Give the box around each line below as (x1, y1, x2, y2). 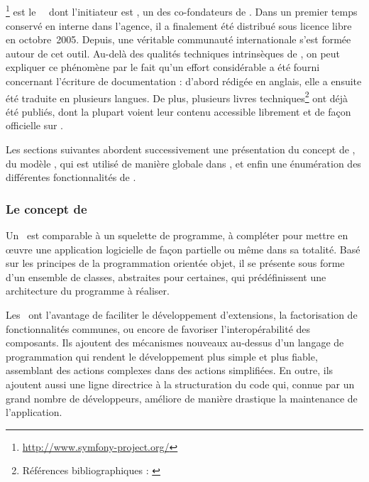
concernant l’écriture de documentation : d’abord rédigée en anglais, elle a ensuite (6, 74, 362, 89)
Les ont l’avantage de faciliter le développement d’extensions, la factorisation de (6, 307, 358, 322)
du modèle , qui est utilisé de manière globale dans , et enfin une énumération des (6, 155, 361, 170)
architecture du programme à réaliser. (6, 283, 170, 298)
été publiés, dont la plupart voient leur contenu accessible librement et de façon (6, 104, 351, 119)
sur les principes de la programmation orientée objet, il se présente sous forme (6, 256, 345, 270)
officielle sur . (6, 118, 63, 133)
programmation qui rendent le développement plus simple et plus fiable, (6, 349, 318, 363)
